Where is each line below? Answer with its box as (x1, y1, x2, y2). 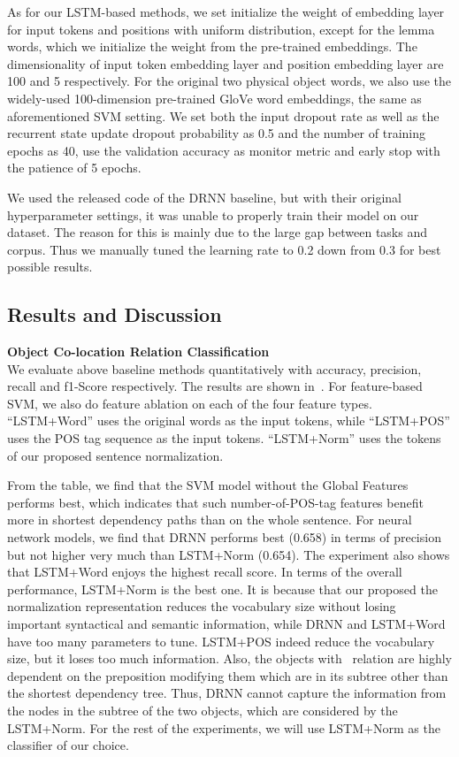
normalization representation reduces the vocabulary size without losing (7, 597, 396, 616)
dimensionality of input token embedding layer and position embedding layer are (7, 54, 444, 73)
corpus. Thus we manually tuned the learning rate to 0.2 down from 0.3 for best (7, 240, 441, 258)
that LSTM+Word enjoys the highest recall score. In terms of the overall (7, 562, 402, 581)
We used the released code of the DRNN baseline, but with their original (7, 187, 402, 206)
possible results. (7, 257, 93, 276)
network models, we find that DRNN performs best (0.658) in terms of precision (7, 528, 441, 547)
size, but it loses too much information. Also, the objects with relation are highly (7, 649, 452, 668)
